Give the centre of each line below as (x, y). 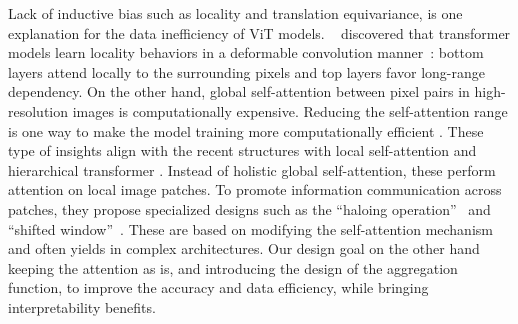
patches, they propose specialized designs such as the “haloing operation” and (249, 208)
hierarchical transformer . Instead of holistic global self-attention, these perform (252, 169)
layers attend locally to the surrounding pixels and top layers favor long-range (246, 71)
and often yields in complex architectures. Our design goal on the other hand (244, 248)
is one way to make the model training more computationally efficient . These (246, 130)
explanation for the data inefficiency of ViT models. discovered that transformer (259, 32)
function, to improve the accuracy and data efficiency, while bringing (218, 287)
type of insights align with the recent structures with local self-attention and (242, 150)
